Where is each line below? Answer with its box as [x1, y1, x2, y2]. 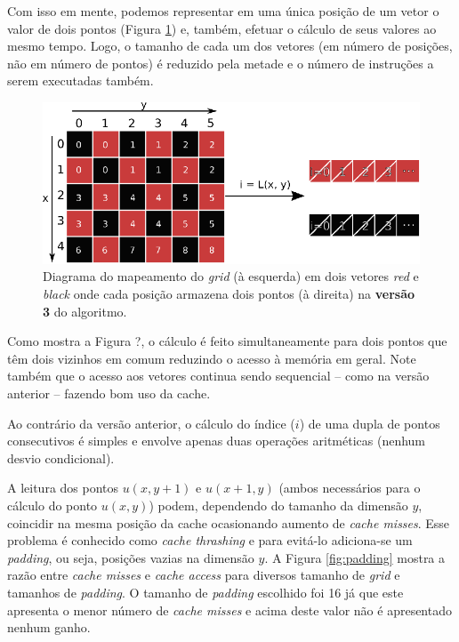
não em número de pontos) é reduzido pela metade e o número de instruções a [7, 53, 434, 72]
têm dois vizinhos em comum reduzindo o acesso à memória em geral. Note [7, 349, 416, 367]
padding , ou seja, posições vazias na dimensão [7, 548, 254, 566]
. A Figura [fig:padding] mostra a [264, 548, 446, 566]
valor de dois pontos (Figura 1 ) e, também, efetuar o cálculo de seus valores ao [7, 19, 437, 37]
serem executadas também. [7, 71, 154, 90]
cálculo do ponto [7, 495, 98, 514]
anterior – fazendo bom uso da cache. [7, 384, 211, 402]
